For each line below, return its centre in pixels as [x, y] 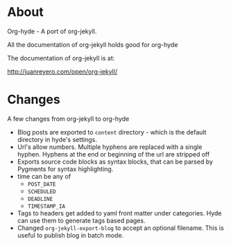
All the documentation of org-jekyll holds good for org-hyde [93, 44]
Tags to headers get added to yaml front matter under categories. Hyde [119, 213]
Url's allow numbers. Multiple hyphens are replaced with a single [110, 147]
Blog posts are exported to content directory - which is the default [112, 132]
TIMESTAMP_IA [46, 206]
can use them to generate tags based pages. [81, 220]
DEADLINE [40, 199]
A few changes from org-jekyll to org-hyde [68, 118]
